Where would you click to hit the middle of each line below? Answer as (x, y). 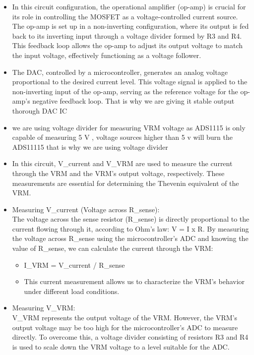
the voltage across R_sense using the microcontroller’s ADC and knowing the (130, 238)
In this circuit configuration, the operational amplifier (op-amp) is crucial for (129, 6)
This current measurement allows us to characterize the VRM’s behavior (134, 281)
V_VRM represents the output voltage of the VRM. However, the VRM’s (125, 318)
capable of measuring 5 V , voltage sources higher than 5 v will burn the (122, 137)
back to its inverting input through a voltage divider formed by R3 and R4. (127, 35)
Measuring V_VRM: (44, 308)
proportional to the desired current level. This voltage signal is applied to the (130, 82)
